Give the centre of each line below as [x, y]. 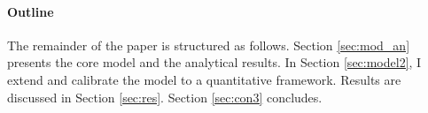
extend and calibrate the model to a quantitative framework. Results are [204, 79]
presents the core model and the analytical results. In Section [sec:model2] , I [214, 62]
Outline [31, 11]
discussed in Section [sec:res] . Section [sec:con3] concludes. [165, 97]
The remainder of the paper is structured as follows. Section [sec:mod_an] [209, 45]
